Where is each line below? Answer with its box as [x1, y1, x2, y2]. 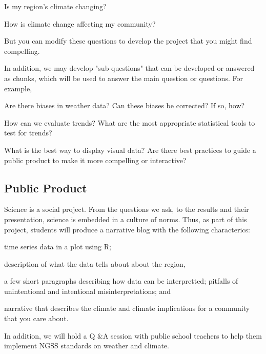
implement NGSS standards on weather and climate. [4, 340, 169, 351]
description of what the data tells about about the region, [4, 258, 186, 269]
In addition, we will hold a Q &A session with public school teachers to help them [4, 330, 262, 341]
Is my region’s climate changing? [4, 1, 107, 11]
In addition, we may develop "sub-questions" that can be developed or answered [4, 63, 255, 73]
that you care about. [4, 313, 69, 324]
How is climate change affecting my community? [4, 18, 156, 29]
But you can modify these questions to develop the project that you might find [4, 35, 252, 46]
